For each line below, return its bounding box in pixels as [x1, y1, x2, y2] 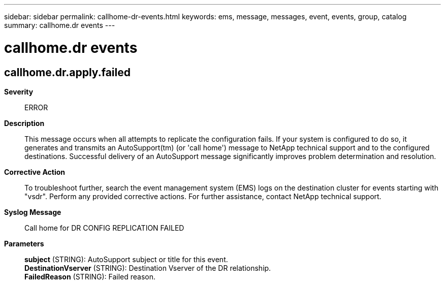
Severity [4, 87, 34, 96]
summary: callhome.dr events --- [4, 21, 115, 29]
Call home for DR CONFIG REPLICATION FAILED [24, 223, 184, 232]
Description [4, 118, 45, 128]
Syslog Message [4, 207, 61, 216]
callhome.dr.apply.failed [4, 66, 131, 79]
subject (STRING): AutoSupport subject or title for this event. [24, 255, 228, 264]
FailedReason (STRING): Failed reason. [24, 272, 155, 281]
